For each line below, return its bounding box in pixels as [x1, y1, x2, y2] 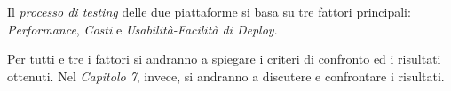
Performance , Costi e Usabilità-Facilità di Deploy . [7, 19, 278, 38]
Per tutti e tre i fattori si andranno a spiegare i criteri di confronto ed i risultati [7, 49, 441, 68]
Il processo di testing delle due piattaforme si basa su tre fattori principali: [7, 3, 411, 20]
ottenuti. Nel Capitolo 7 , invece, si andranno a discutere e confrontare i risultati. [7, 66, 445, 85]
